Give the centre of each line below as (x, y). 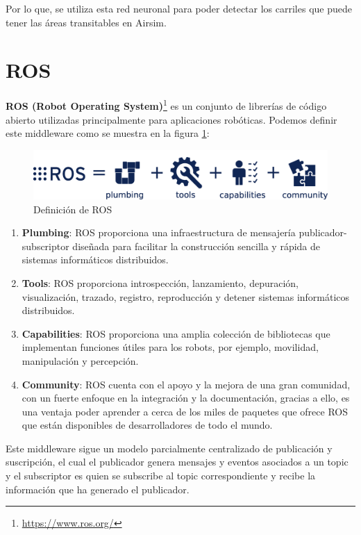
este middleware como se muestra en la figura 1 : (108, 133)
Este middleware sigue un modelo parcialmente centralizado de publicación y (169, 448)
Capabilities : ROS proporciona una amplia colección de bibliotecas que (176, 333)
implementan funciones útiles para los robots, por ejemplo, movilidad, (170, 347)
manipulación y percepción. (80, 360)
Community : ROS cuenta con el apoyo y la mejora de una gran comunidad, (186, 384)
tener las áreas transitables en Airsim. (86, 22)
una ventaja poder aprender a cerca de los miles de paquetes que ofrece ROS (185, 411)
